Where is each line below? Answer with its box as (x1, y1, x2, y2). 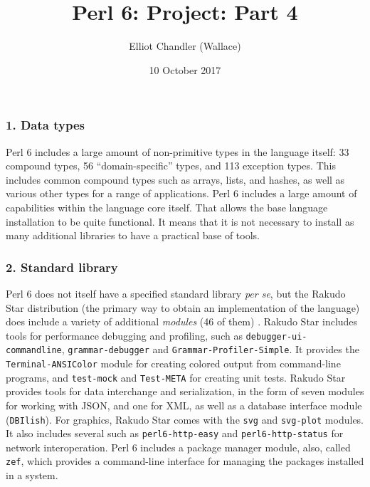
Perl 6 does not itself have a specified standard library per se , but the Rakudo (6, 286, 346, 300)
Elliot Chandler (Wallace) (129, 38, 241, 53)
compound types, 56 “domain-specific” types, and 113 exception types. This (6, 158, 336, 173)
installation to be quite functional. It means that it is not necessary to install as (6, 214, 354, 229)
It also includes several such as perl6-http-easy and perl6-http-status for (6, 426, 344, 441)
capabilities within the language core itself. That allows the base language (6, 199, 328, 214)
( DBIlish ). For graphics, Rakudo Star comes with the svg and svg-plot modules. (6, 412, 364, 426)
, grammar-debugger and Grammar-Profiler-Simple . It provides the (61, 342, 359, 357)
